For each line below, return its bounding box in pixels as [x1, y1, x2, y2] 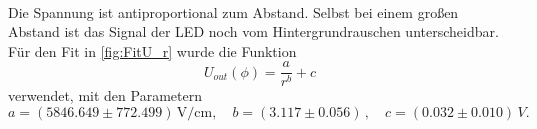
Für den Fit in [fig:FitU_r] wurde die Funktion [8, 40, 297, 61]
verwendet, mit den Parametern [8, 85, 202, 106]
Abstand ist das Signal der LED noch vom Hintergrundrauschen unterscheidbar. [8, 21, 499, 42]
